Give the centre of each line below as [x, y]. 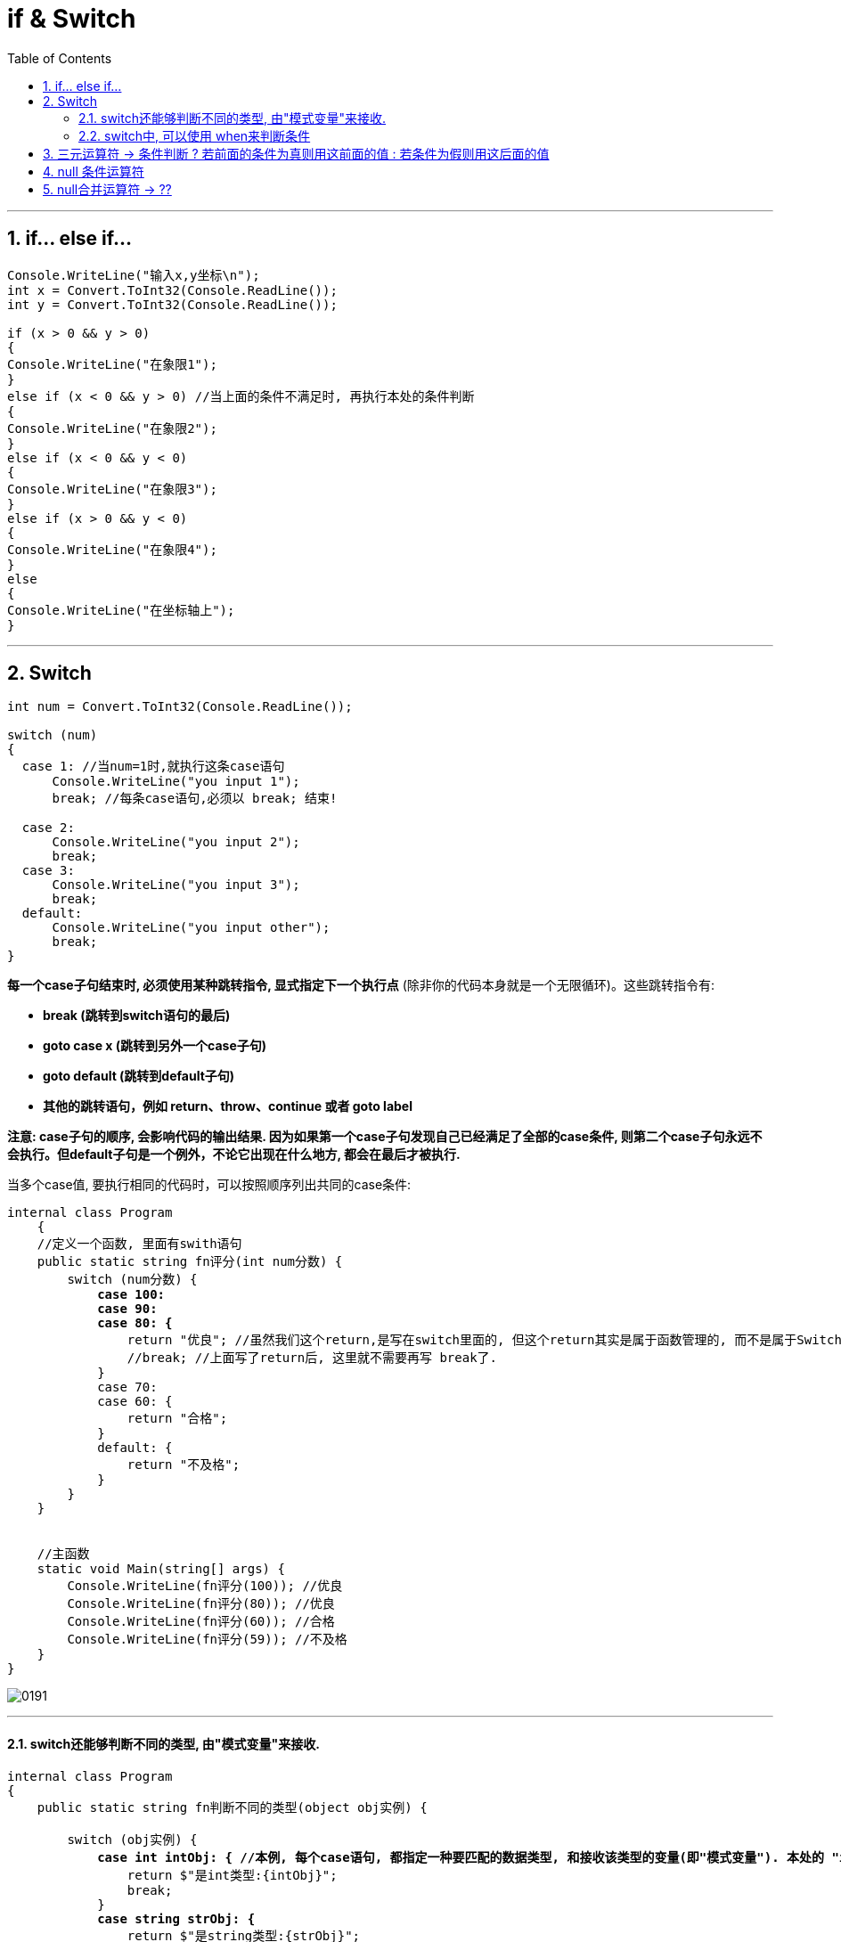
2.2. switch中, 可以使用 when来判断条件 [195, 135]
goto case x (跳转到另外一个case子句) [155, 1046]
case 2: [48, 828]
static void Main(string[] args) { [161, 1569]
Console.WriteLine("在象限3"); [112, 489]
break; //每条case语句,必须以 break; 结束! [195, 799]
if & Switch [72, 19]
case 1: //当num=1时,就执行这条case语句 [153, 767]
